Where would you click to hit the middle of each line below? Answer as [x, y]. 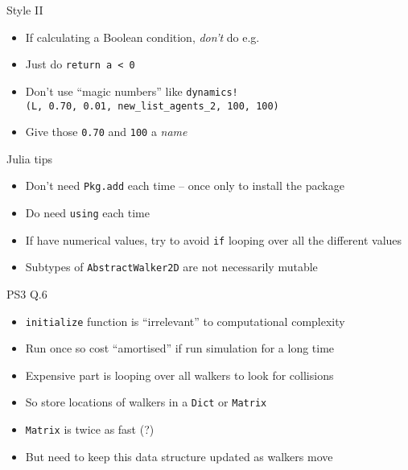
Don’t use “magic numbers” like [104, 91]
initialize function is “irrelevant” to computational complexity [185, 321]
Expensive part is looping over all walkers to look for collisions [179, 375]
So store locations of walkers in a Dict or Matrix [146, 402]
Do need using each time [87, 213]
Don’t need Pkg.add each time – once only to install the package [185, 186]
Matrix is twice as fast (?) [90, 429]
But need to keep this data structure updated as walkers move [179, 456]
